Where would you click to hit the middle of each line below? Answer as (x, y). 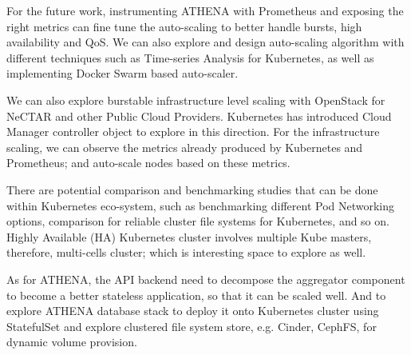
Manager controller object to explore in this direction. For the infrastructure (193, 132)
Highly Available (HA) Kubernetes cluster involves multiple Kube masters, (189, 236)
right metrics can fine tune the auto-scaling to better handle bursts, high (184, 26)
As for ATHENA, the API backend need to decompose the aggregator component (206, 279)
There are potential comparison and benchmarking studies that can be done (192, 189)
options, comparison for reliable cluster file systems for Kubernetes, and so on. (198, 221)
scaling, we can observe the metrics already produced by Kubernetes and (185, 147)
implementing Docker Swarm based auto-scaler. (123, 73)
